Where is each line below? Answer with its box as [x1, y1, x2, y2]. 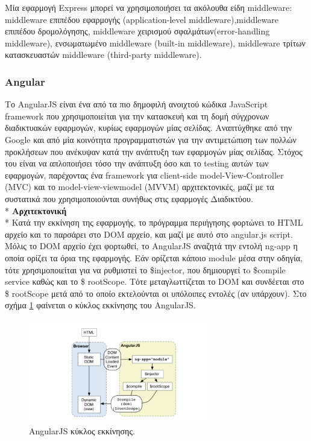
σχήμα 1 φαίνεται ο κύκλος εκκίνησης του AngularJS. [5, 299, 196, 311]
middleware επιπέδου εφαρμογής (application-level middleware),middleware [5, 13, 278, 25]
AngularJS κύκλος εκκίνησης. [29, 425, 135, 437]
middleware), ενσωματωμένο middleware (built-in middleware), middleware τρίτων [5, 36, 306, 49]
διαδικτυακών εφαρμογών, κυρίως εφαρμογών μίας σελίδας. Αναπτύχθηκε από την [5, 121, 292, 134]
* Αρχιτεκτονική [5, 204, 67, 217]
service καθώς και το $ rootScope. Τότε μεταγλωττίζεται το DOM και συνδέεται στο [5, 275, 304, 288]
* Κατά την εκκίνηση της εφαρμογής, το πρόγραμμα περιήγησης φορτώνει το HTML [5, 216, 303, 229]
